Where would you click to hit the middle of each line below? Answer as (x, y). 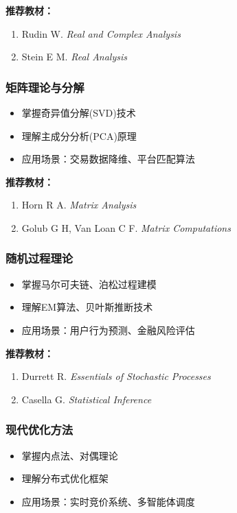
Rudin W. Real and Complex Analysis (101, 33)
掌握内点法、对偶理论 (70, 455)
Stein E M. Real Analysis (74, 57)
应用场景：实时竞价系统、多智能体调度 (108, 501)
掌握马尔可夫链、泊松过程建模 (89, 284)
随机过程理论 (39, 258)
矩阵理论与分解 (45, 87)
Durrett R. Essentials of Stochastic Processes (116, 376)
